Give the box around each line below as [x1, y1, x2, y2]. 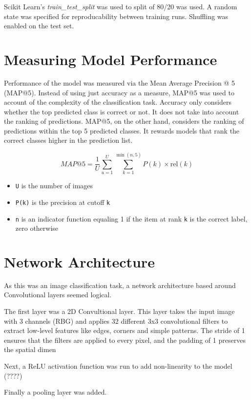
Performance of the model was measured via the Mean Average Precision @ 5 [4, 77, 235, 88]
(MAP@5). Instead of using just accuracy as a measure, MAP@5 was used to [4, 87, 234, 97]
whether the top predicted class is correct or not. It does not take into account [4, 106, 239, 116]
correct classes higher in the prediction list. [4, 135, 133, 145]
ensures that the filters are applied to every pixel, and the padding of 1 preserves [4, 334, 246, 345]
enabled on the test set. [4, 21, 74, 31]
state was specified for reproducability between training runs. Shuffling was [4, 11, 229, 21]
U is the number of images [15, 180, 93, 191]
